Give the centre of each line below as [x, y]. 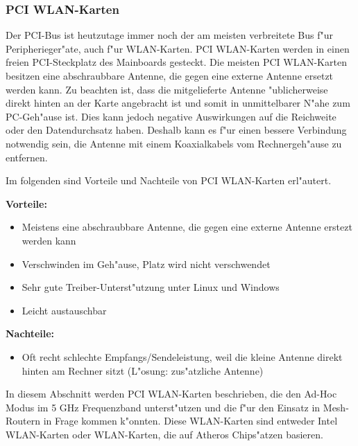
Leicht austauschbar [64, 310]
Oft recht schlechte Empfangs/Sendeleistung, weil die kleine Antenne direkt [182, 356]
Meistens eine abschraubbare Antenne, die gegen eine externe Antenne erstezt [187, 227]
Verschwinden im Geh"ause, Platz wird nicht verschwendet [146, 264]
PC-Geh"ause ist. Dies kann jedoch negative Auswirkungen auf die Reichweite [171, 116]
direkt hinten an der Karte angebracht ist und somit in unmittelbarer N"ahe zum [178, 103]
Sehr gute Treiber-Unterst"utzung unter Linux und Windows [151, 287]
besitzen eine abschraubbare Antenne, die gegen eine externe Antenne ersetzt [170, 75]
